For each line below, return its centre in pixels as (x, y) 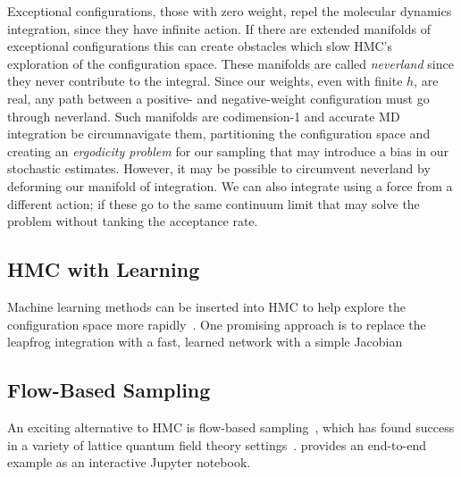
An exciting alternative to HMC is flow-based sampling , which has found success (231, 427)
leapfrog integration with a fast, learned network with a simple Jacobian (205, 342)
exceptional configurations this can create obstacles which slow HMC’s (200, 46)
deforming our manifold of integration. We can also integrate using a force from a (230, 185)
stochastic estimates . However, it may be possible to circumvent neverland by (219, 168)
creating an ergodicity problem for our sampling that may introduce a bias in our (228, 151)
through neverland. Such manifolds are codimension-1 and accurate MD (204, 116)
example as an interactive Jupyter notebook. (129, 462)
